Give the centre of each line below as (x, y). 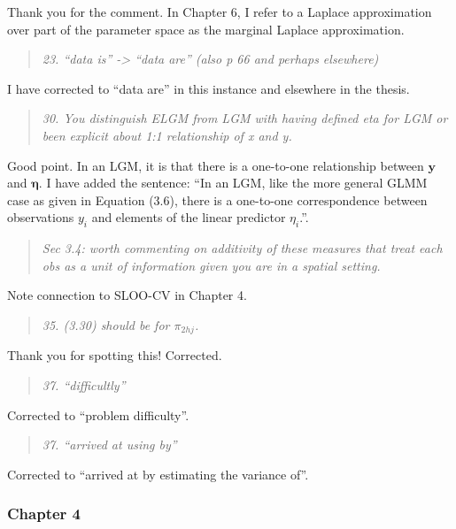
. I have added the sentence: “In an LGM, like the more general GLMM (233, 183)
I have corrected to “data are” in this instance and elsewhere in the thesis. (209, 88)
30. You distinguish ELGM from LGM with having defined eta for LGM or (245, 118)
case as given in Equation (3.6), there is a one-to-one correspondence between (217, 199)
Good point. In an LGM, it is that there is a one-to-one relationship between (216, 165)
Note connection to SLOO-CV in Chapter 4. (127, 295)
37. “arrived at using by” (109, 445)
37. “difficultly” (84, 384)
